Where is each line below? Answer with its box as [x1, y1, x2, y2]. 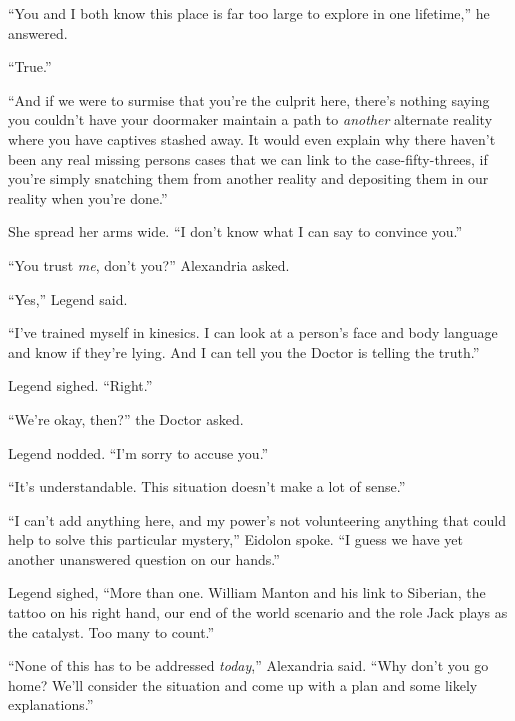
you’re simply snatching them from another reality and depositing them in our [8, 168, 489, 189]
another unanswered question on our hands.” [8, 548, 280, 569]
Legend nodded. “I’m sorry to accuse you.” [8, 442, 269, 463]
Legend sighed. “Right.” [8, 375, 153, 396]
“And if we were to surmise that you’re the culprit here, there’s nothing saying [8, 89, 490, 110]
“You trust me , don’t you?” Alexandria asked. [8, 254, 290, 275]
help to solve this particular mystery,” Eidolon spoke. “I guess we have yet [8, 529, 463, 550]
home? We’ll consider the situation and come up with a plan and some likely [8, 674, 478, 695]
